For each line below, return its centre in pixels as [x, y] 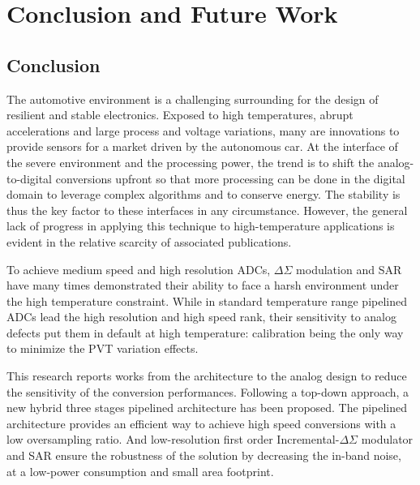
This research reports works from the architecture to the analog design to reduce [207, 376]
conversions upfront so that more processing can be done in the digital [230, 178]
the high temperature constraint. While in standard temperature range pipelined [207, 300]
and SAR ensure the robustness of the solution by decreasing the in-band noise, [204, 455]
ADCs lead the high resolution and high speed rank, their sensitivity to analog [202, 317]
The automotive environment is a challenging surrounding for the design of [193, 99]
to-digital [30, 178]
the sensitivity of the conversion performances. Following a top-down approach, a [208, 391]
